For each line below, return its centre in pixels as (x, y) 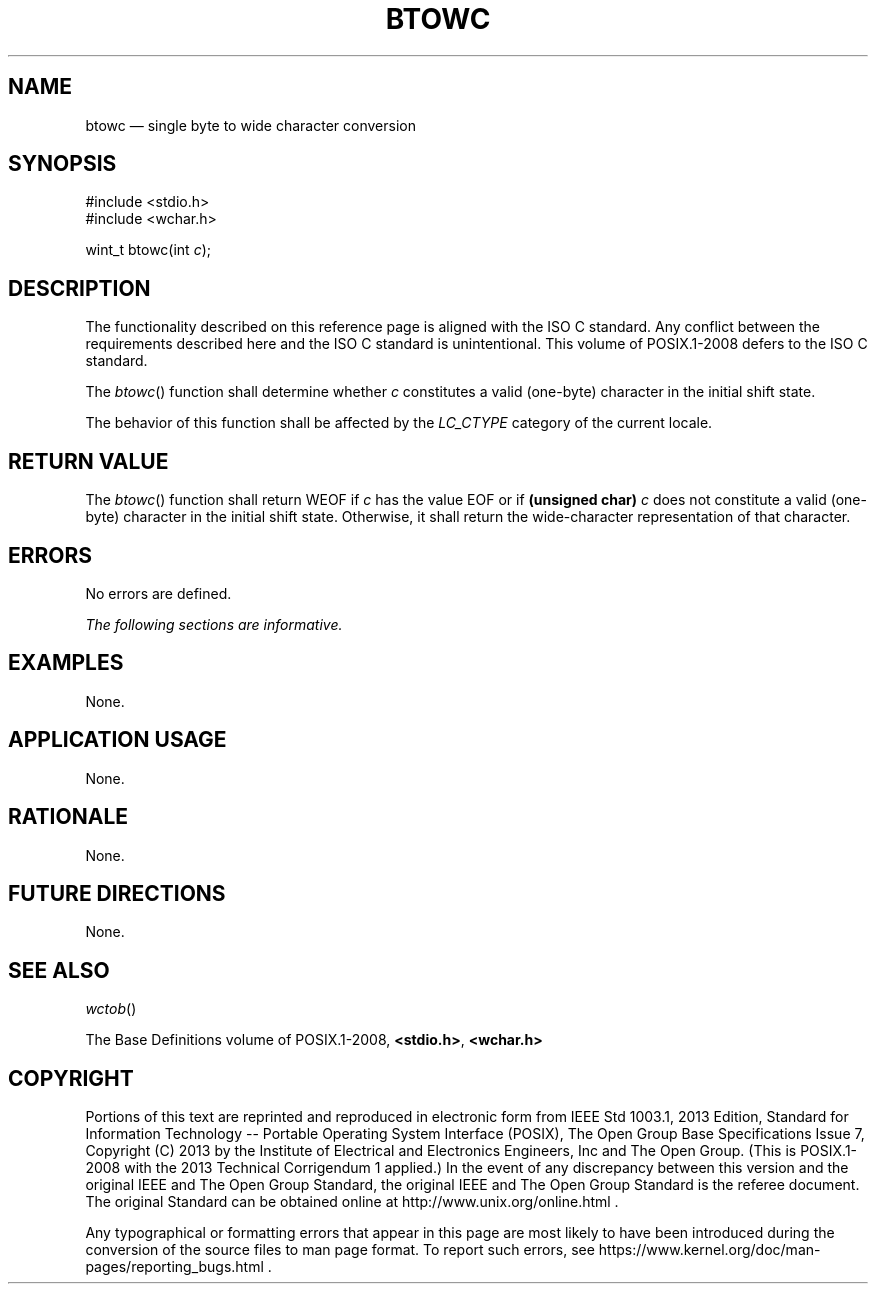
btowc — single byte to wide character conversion (250, 125)
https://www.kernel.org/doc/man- (709, 1250)
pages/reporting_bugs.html (174, 1267)
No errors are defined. (158, 593)
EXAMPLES (66, 663)
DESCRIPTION (79, 288)
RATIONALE (68, 817)
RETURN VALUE (88, 461)
